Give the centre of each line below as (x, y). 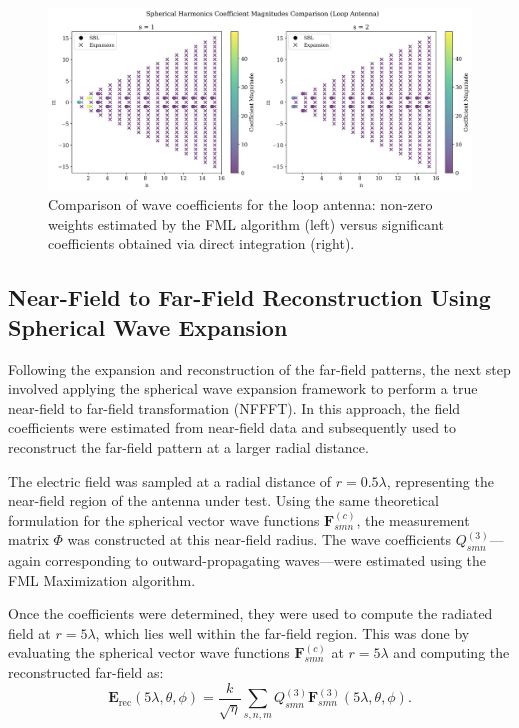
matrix (28, 539)
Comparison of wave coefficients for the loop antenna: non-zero (240, 204)
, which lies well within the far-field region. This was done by (282, 632)
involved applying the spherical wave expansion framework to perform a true (243, 388)
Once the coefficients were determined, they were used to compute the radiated (250, 613)
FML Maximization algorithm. (102, 579)
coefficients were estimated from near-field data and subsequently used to (232, 427)
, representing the (440, 480)
